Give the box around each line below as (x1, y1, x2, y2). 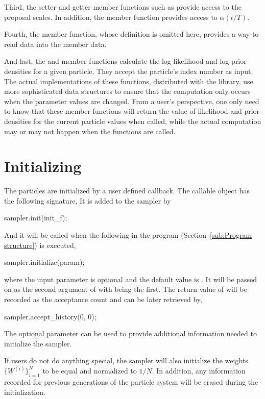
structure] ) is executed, (4, 239, 76, 250)
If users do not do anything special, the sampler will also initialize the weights (4, 355, 248, 366)
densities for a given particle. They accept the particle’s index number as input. (4, 65, 253, 76)
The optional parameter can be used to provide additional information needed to (4, 328, 257, 339)
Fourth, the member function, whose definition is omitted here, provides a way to (4, 29, 259, 39)
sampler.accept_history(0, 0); (4, 311, 97, 321)
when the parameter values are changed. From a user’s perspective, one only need (4, 95, 259, 106)
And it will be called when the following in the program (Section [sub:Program (4, 230, 252, 240)
